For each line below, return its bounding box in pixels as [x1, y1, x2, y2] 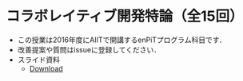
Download [29, 64, 63, 73]
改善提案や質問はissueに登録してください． [17, 44, 161, 54]
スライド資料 [17, 55, 60, 64]
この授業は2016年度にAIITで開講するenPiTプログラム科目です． [17, 35, 227, 44]
